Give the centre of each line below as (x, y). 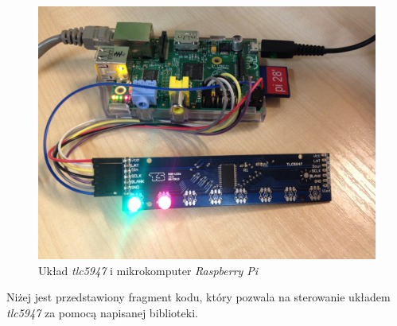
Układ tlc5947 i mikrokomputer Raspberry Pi (148, 270)
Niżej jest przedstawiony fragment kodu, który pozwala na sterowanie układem (198, 297)
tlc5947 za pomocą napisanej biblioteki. (102, 312)
